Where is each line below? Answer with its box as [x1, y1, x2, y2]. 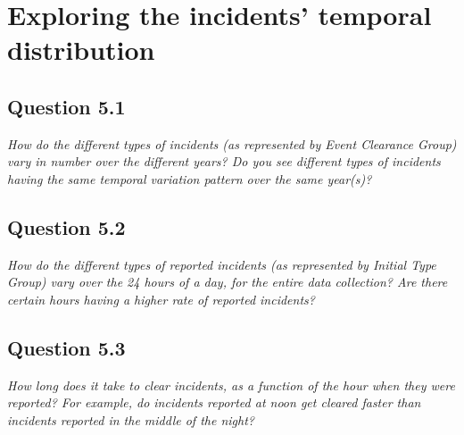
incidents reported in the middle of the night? [7, 410, 254, 429]
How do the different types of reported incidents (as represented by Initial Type [7, 255, 436, 273]
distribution [7, 31, 155, 68]
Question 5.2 [7, 213, 126, 240]
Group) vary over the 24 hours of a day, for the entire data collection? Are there [7, 272, 448, 291]
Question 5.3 [7, 333, 126, 361]
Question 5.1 [7, 92, 126, 120]
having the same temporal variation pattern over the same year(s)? [7, 169, 372, 188]
